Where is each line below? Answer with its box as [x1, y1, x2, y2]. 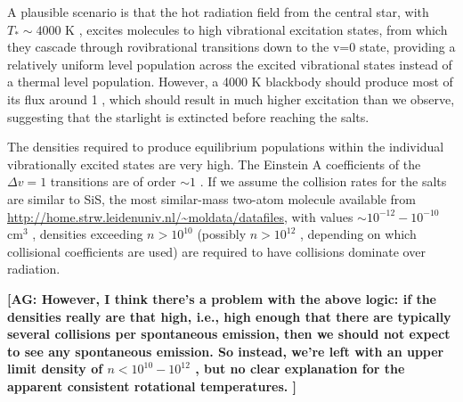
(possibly [197, 225, 247, 243]
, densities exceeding [32, 225, 143, 243]
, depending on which [300, 225, 417, 243]
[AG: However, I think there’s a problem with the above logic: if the [7, 289, 436, 308]
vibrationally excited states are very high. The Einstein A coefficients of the [7, 154, 421, 173]
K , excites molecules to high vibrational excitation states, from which [65, 20, 448, 38]
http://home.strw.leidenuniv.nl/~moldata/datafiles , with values [7, 207, 353, 226]
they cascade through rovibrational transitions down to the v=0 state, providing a [7, 37, 456, 56]
